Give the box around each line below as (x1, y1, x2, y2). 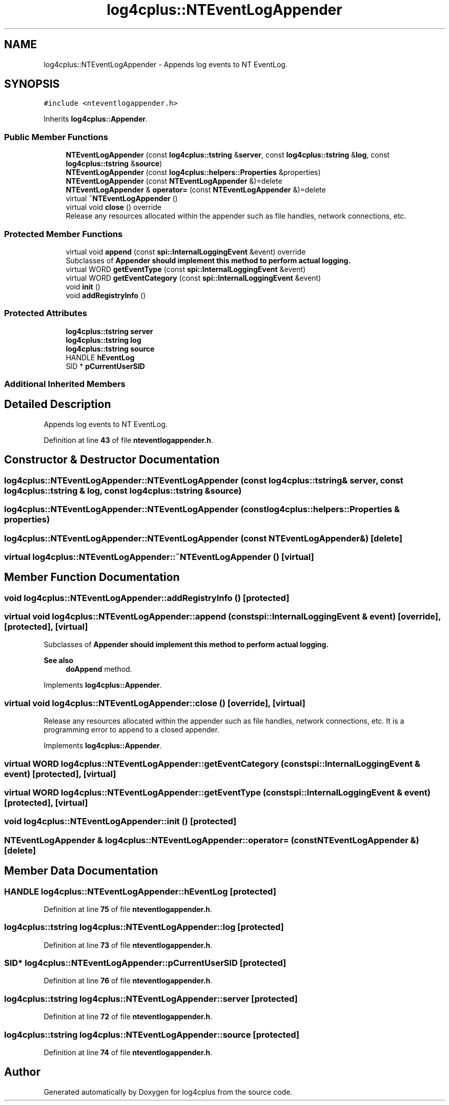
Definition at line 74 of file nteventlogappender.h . (44, 1048, 212, 1057)
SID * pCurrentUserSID (66, 361, 145, 371)
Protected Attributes (4, 308, 87, 319)
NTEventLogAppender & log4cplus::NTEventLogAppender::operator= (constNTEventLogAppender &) (4, 835, 419, 845)
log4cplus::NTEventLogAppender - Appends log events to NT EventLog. (44, 60, 288, 69)
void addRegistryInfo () (66, 290, 146, 300)
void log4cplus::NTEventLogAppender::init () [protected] (4, 816, 237, 827)
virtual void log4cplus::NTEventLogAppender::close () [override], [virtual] (4, 697, 305, 708)
